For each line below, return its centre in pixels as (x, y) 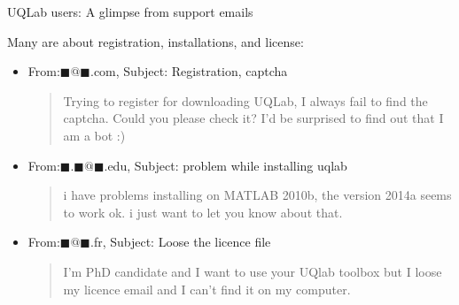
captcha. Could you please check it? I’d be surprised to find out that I (253, 118)
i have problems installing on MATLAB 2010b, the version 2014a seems (257, 195)
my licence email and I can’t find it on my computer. (207, 289)
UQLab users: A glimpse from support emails (130, 11)
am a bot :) (94, 135)
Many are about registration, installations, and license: (156, 41)
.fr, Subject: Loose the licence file (180, 242)
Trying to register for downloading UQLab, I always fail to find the (245, 100)
